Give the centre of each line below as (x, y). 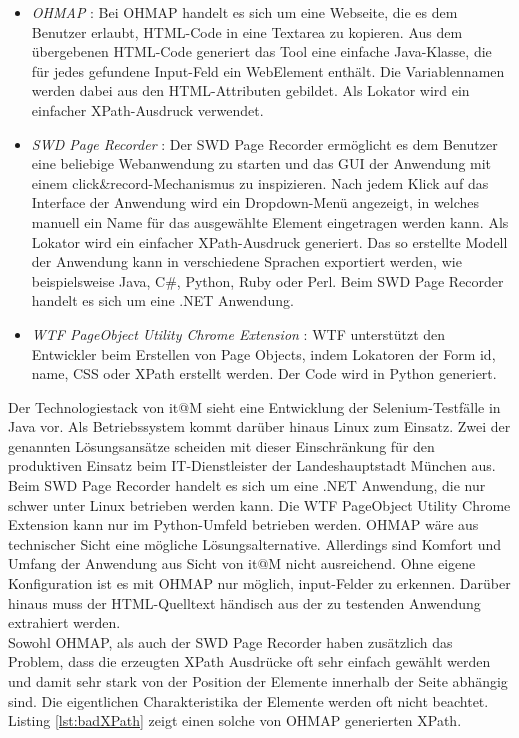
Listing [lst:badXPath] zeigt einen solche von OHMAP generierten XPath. (235, 720)
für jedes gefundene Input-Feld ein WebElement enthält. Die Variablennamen (268, 70)
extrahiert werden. (64, 622)
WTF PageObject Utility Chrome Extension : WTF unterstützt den (238, 333)
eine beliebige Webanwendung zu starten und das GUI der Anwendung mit (261, 163)
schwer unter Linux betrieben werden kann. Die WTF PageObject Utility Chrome (259, 504)
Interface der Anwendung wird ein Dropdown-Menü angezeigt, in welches (255, 202)
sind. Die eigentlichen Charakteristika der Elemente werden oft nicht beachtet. (248, 700)
